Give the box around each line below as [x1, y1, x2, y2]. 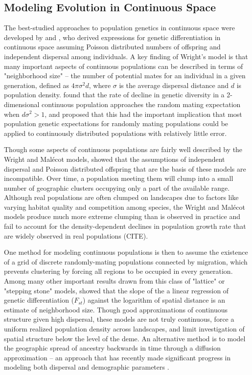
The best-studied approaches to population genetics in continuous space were [4, 22, 235, 33]
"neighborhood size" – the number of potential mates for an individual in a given [4, 70, 246, 81]
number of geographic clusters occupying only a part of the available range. [4, 182, 230, 193]
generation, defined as [4, 80, 69, 90]
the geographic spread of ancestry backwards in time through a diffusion [4, 343, 221, 353]
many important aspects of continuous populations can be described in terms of [4, 61, 243, 71]
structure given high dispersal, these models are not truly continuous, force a [4, 314, 234, 324]
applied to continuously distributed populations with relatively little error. [4, 128, 227, 138]
